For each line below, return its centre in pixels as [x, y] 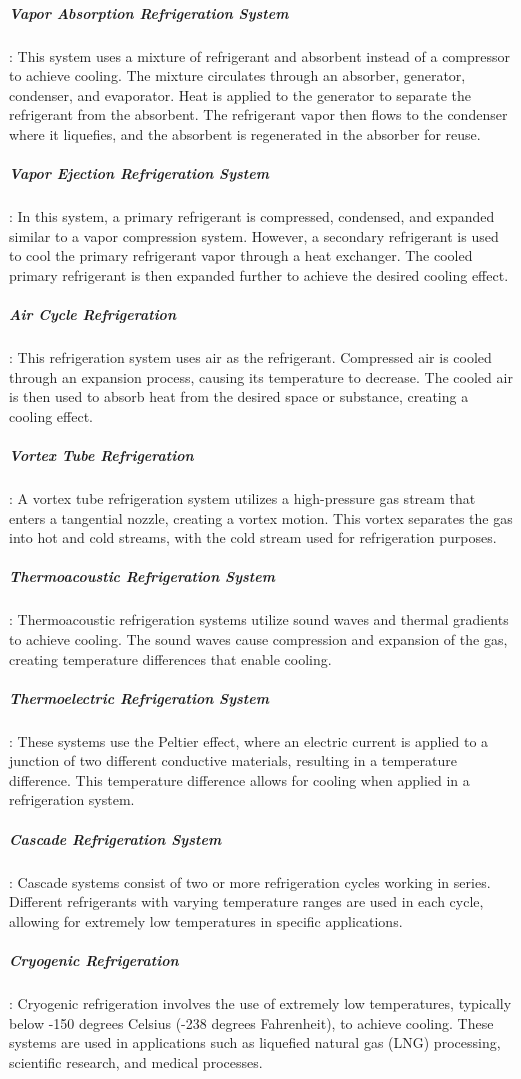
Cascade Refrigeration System [115, 838]
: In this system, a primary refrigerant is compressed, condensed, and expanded [252, 216]
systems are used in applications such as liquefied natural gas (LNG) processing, [255, 1042]
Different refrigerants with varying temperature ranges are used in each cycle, [246, 901]
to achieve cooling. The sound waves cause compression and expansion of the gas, [258, 638]
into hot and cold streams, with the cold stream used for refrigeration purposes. [253, 537]
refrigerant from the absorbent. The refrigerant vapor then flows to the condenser [258, 114]
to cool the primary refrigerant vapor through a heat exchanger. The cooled [241, 255]
